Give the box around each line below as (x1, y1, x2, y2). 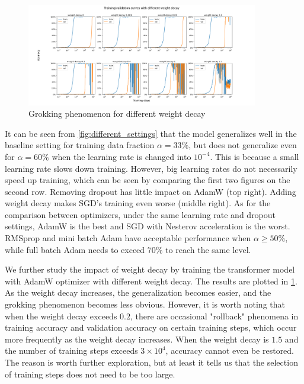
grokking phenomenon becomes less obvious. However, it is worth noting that (5, 298, 285, 311)
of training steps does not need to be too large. (5, 367, 175, 380)
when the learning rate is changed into (52, 150, 191, 162)
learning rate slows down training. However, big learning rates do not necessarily (5, 162, 297, 174)
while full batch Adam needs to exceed (5, 243, 145, 255)
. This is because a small (210, 150, 299, 162)
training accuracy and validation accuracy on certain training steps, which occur (5, 321, 297, 334)
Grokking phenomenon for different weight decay (28, 107, 206, 120)
